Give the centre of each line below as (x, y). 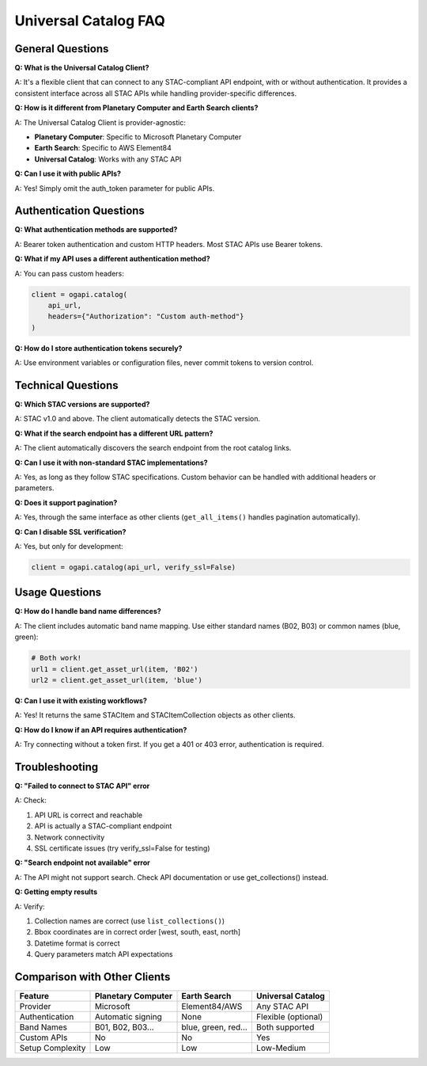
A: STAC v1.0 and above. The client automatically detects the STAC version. (138, 419)
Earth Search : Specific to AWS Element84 (103, 148)
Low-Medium (281, 1048)
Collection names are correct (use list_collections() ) (130, 921)
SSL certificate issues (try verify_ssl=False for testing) (122, 848)
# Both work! (57, 658)
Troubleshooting (57, 767)
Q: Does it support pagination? (66, 502)
